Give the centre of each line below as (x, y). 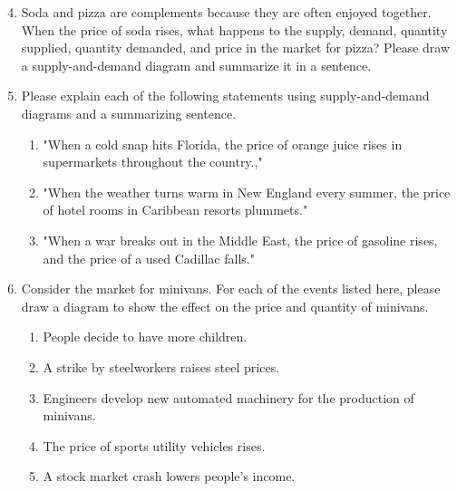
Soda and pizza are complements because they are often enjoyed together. (226, 12)
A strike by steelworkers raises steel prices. (161, 366)
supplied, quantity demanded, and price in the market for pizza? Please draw (236, 48)
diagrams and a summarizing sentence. (129, 113)
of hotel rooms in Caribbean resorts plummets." (175, 210)
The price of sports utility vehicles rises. (154, 445)
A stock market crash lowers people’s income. (169, 476)
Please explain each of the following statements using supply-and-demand (225, 96)
